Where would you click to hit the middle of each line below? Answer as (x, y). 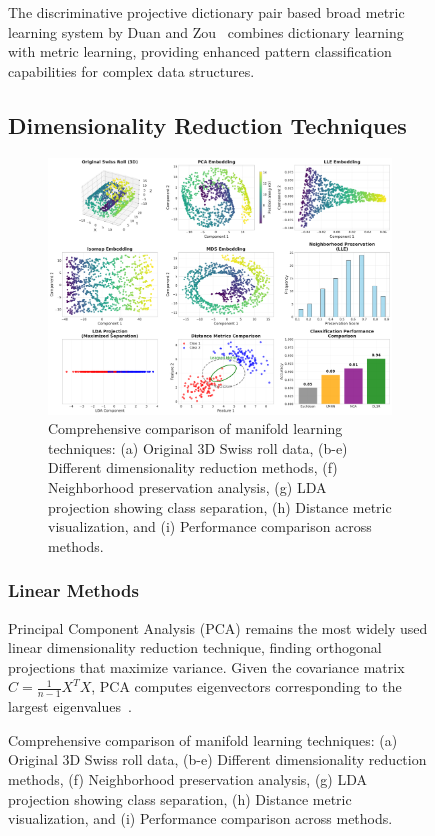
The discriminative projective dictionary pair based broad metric (206, 12)
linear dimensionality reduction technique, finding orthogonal (195, 647)
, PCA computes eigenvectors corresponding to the (246, 686)
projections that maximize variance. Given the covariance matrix (206, 666)
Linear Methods (73, 590)
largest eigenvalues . (70, 706)
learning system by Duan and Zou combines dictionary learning (206, 31)
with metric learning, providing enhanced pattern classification (200, 51)
